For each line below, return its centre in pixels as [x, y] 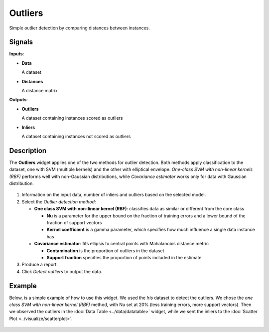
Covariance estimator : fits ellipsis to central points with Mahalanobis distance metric [122, 244]
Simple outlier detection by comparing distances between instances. [80, 28]
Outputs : [19, 100]
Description [28, 150]
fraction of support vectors [74, 223]
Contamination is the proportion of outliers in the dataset [105, 250]
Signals [21, 42]
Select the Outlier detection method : [59, 201]
